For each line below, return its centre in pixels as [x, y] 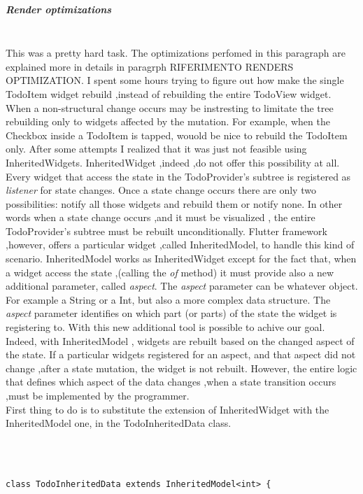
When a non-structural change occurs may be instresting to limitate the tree [170, 107]
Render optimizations [59, 9]
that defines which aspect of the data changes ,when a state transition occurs [171, 382]
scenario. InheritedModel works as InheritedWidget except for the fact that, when [181, 259]
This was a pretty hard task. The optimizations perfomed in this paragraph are [176, 53]
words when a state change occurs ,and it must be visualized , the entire [161, 217]
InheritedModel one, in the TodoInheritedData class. [119, 423]
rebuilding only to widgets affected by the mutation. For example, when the [168, 121]
